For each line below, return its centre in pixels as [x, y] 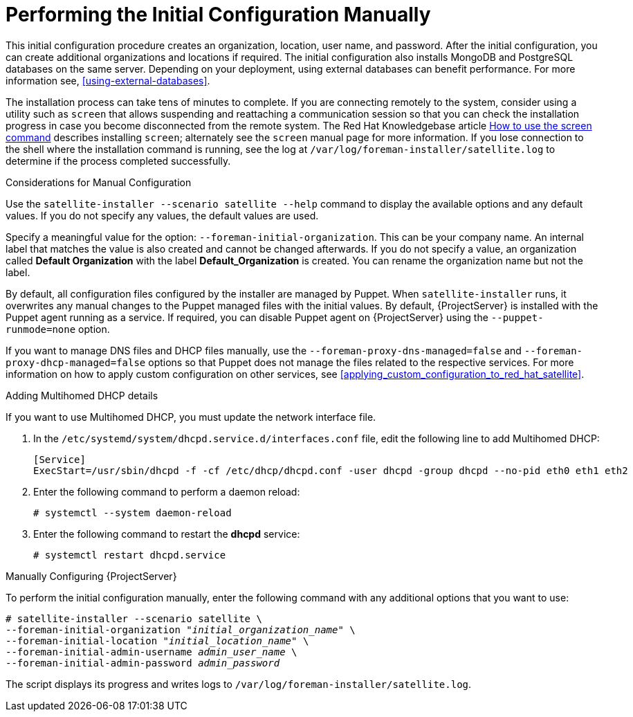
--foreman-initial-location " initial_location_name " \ [157, 641]
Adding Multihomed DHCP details [82, 395]
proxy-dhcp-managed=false [76, 362]
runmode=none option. [58, 329]
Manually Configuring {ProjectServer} [91, 576]
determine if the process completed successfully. [118, 161]
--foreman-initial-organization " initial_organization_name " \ [181, 629]
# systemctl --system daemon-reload [132, 512]
